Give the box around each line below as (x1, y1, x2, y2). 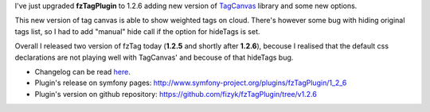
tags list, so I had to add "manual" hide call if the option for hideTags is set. (14, 26, 260, 36)
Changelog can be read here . (34, 67, 131, 76)
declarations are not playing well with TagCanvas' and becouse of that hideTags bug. (14, 52, 294, 62)
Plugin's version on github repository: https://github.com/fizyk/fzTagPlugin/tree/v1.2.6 (34, 89, 318, 98)
